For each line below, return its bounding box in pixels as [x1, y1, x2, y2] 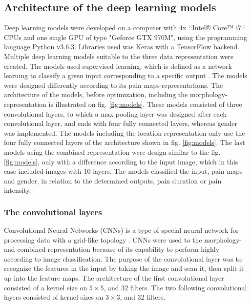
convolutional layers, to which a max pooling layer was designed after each [4, 108, 227, 119]
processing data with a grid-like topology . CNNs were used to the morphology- [4, 234, 242, 244]
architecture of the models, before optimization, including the [4, 89, 188, 100]
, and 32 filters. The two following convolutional [104, 282, 247, 292]
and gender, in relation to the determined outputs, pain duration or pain [4, 175, 222, 185]
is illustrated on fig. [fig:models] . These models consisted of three [48, 99, 242, 109]
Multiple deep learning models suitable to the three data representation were [4, 51, 234, 61]
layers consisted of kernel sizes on [4, 292, 104, 302]
